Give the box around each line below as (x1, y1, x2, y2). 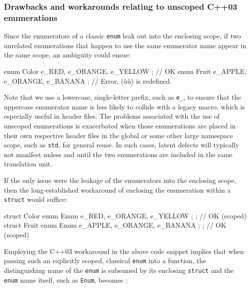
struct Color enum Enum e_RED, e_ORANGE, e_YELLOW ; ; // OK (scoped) (4, 210, 247, 220)
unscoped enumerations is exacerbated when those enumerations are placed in (4, 121, 236, 131)
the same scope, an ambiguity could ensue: (4, 50, 131, 60)
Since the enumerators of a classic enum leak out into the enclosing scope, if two (4, 31, 241, 41)
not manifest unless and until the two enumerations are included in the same (4, 149, 232, 159)
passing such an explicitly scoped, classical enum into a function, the (4, 255, 206, 266)
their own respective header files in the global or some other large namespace (4, 130, 233, 140)
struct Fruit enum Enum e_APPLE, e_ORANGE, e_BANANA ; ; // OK (4, 220, 227, 230)
